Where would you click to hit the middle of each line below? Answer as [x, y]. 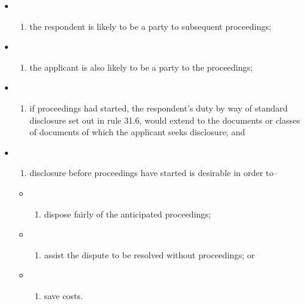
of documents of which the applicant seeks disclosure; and [137, 132]
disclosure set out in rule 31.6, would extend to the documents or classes [165, 120]
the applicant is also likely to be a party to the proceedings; [141, 67]
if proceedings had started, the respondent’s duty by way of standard [159, 108]
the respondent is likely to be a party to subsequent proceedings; [150, 26]
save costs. [63, 295]
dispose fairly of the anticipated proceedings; [127, 214]
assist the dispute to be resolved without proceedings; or [149, 254]
